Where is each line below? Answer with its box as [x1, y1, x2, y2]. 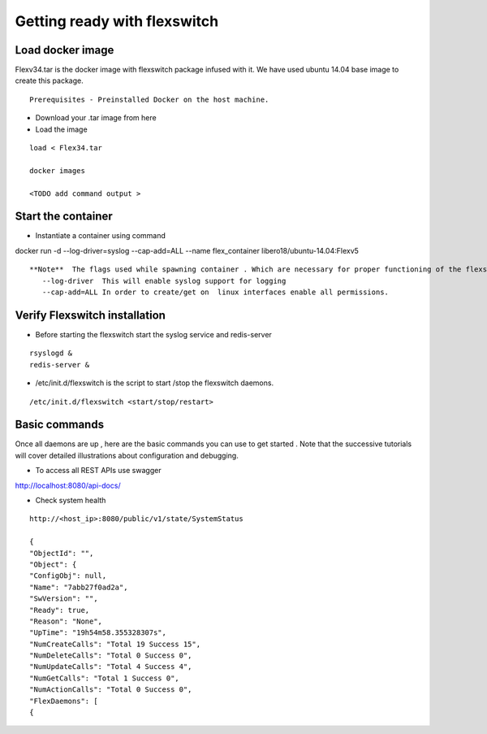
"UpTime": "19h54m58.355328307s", [29, 628, 166, 637]
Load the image [35, 124, 88, 134]
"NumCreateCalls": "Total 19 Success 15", [29, 639, 201, 649]
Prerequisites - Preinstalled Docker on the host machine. [29, 94, 269, 104]
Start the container [15, 210, 113, 224]
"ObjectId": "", [29, 549, 94, 558]
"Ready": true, [29, 606, 90, 615]
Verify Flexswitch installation [15, 308, 166, 322]
